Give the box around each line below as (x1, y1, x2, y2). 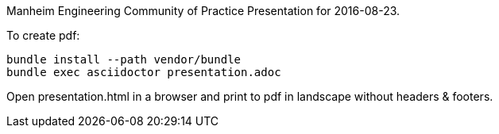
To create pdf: (6, 29, 80, 42)
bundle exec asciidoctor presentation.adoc (6, 66, 281, 78)
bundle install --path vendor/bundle (6, 53, 242, 66)
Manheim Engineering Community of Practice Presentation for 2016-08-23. (6, 4, 400, 17)
